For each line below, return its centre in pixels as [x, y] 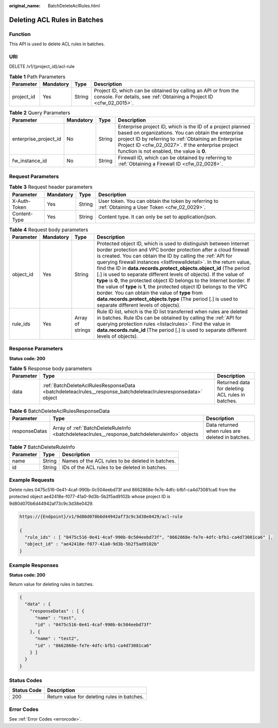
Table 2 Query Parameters [40, 113]
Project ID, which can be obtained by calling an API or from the [167, 91]
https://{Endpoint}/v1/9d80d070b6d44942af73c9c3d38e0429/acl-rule [101, 516]
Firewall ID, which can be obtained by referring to [175, 158]
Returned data [233, 383]
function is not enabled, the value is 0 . [162, 151]
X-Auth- [21, 201]
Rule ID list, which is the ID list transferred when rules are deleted [172, 311]
